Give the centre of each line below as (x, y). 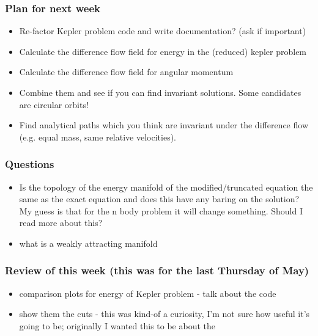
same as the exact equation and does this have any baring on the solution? (159, 199)
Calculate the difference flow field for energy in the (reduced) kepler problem (163, 51)
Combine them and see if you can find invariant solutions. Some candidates (160, 92)
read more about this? (61, 223)
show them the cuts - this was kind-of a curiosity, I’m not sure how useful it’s (165, 314)
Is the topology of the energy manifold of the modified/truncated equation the (166, 187)
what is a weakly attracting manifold (88, 243)
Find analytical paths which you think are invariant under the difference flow (164, 125)
